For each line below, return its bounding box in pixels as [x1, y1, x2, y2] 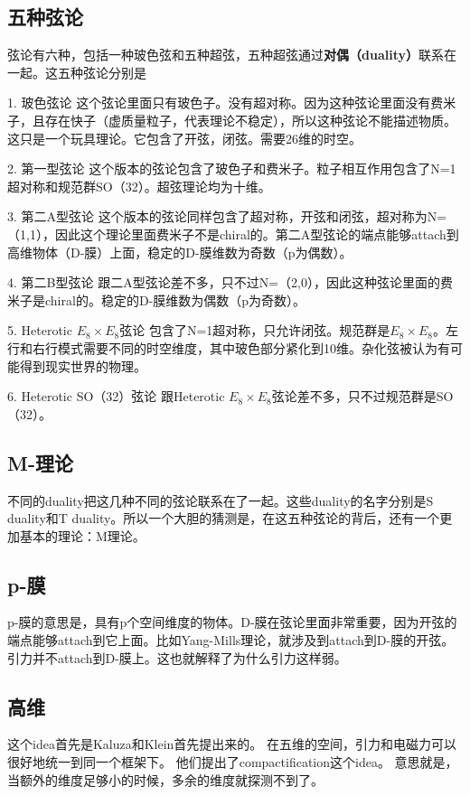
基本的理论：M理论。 [19, 526, 146, 545]
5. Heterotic [7, 321, 72, 340]
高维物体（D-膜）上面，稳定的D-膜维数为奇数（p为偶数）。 [7, 242, 352, 261]
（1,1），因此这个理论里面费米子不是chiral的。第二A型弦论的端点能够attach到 [7, 224, 459, 243]
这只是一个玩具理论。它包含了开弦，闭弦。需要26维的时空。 [7, 128, 362, 147]
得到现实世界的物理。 [19, 356, 146, 375]
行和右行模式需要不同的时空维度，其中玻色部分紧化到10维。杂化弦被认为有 [7, 338, 450, 357]
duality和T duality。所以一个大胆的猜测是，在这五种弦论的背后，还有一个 [7, 509, 440, 528]
